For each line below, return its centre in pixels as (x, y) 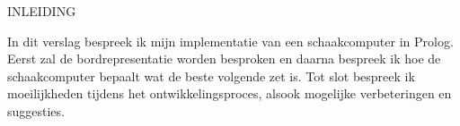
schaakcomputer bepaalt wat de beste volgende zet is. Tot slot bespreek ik (211, 76)
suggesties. (36, 110)
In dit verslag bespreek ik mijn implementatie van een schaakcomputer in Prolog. (230, 41)
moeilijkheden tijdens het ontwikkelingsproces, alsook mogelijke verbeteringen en (230, 93)
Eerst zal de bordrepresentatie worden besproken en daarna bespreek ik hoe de (224, 59)
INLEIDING (42, 11)
